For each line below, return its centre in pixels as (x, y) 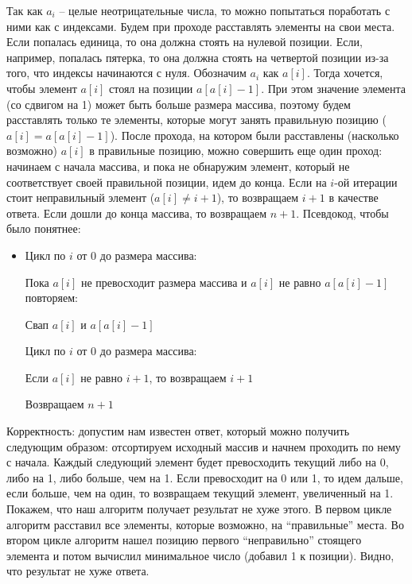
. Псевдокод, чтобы (342, 213)
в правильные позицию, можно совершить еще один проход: (236, 151)
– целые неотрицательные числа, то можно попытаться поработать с (225, 10)
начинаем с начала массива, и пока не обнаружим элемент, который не (178, 166)
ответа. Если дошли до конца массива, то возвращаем (137, 213)
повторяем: (51, 298)
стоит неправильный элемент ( (81, 197)
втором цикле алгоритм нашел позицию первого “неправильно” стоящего (184, 540)
